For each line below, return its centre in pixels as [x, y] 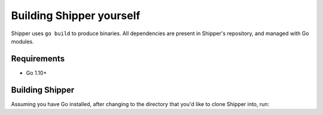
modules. [22, 41]
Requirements [38, 59]
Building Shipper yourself [76, 15]
